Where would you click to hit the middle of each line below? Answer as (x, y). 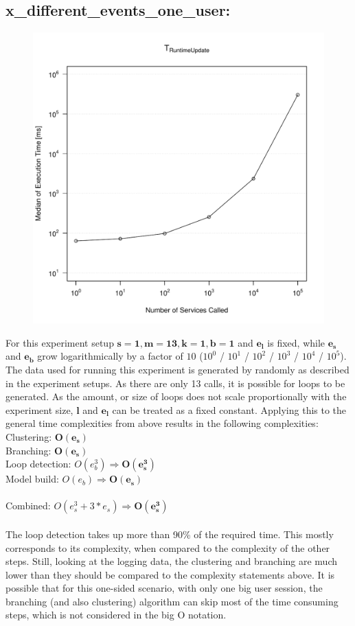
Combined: (28, 506)
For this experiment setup (60, 342)
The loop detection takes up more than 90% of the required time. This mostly (170, 534)
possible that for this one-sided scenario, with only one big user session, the (164, 588)
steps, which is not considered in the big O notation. (116, 615)
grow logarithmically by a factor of (110, 356)
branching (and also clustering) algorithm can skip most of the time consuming (172, 601)
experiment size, (39, 409)
